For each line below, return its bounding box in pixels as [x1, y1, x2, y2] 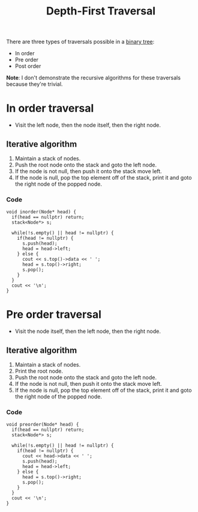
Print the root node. [14, 367, 64, 374]
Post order [14, 62, 41, 70]
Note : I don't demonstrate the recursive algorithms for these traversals [6, 74, 181, 82]
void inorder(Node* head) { [6, 209, 77, 215]
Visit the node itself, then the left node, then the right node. [14, 328, 161, 335]
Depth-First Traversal [46, 4, 156, 18]
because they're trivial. [6, 81, 63, 88]
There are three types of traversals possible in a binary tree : [6, 38, 155, 46]
